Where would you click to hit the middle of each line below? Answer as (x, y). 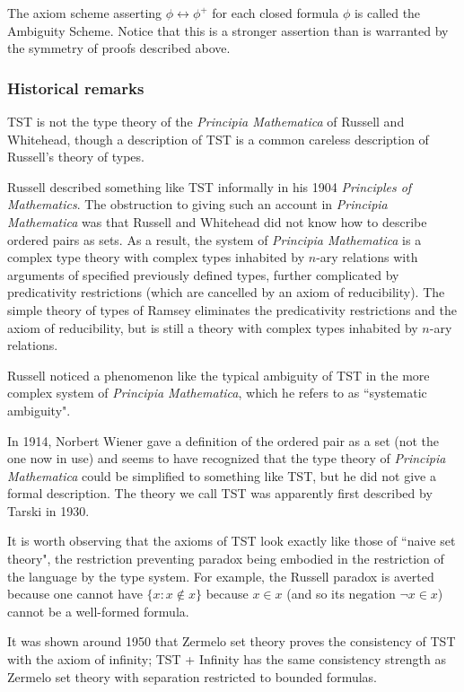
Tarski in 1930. (48, 510)
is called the (387, 13)
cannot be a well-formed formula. (98, 611)
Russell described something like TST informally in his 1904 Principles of (210, 186)
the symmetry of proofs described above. (119, 48)
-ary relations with (367, 257)
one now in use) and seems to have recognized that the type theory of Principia (227, 458)
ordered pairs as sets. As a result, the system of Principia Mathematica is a (214, 239)
